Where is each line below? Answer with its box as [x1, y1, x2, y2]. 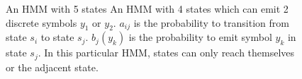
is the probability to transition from [133, 15, 289, 30]
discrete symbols [6, 15, 77, 30]
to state [40, 30, 74, 44]
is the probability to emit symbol [128, 30, 272, 44]
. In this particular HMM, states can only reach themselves [38, 45, 295, 60]
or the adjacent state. [6, 59, 99, 74]
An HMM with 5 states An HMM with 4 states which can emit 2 [6, 1, 289, 16]
